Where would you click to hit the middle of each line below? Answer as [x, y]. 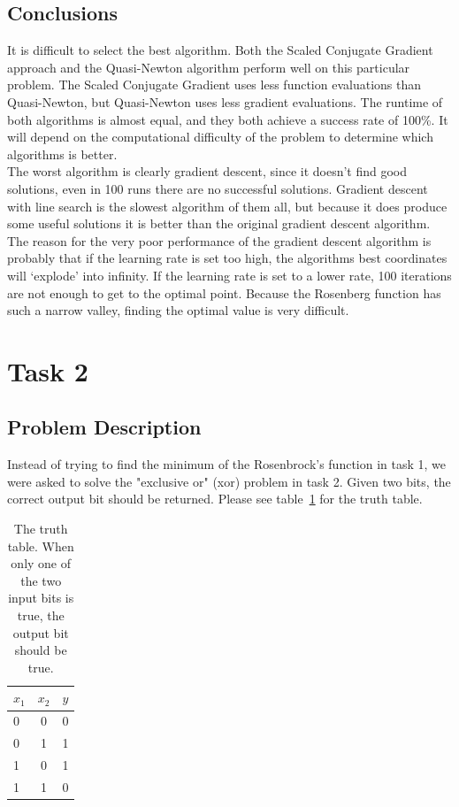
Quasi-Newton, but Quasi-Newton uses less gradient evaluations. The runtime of [225, 101]
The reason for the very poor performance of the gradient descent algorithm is [219, 240]
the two [41, 580]
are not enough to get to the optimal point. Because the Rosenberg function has [224, 292]
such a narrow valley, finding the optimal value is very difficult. [178, 310]
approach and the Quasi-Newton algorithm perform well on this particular [209, 67]
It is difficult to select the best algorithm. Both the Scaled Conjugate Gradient [220, 50]
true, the [41, 615]
